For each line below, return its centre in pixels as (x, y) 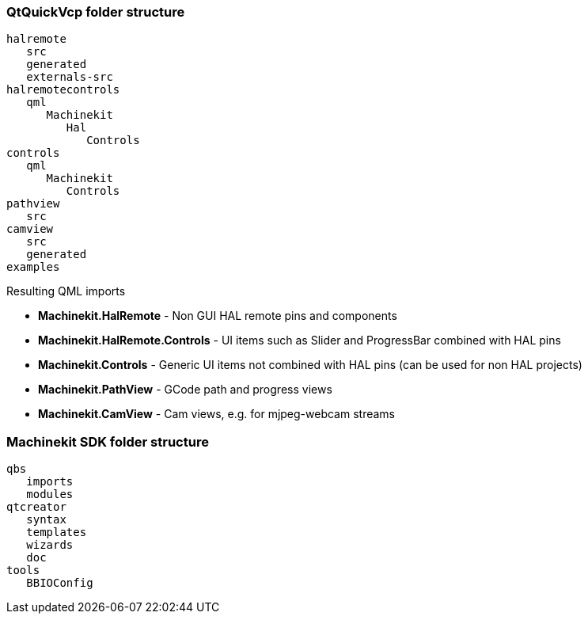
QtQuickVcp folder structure (96, 12)
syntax (46, 520)
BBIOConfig (60, 583)
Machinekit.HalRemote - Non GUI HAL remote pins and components (218, 316)
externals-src (70, 77)
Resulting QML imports (66, 291)
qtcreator (36, 507)
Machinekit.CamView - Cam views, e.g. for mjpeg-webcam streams (217, 414)
